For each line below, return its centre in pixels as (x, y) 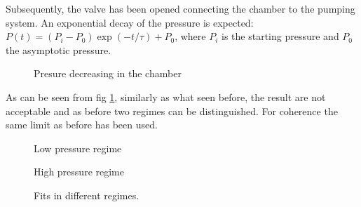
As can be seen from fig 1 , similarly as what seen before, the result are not (166, 96)
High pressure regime (79, 172)
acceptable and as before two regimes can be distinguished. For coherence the (172, 111)
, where (190, 36)
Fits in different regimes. (87, 195)
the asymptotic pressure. (59, 49)
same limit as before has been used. (82, 125)
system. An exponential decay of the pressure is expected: (130, 22)
